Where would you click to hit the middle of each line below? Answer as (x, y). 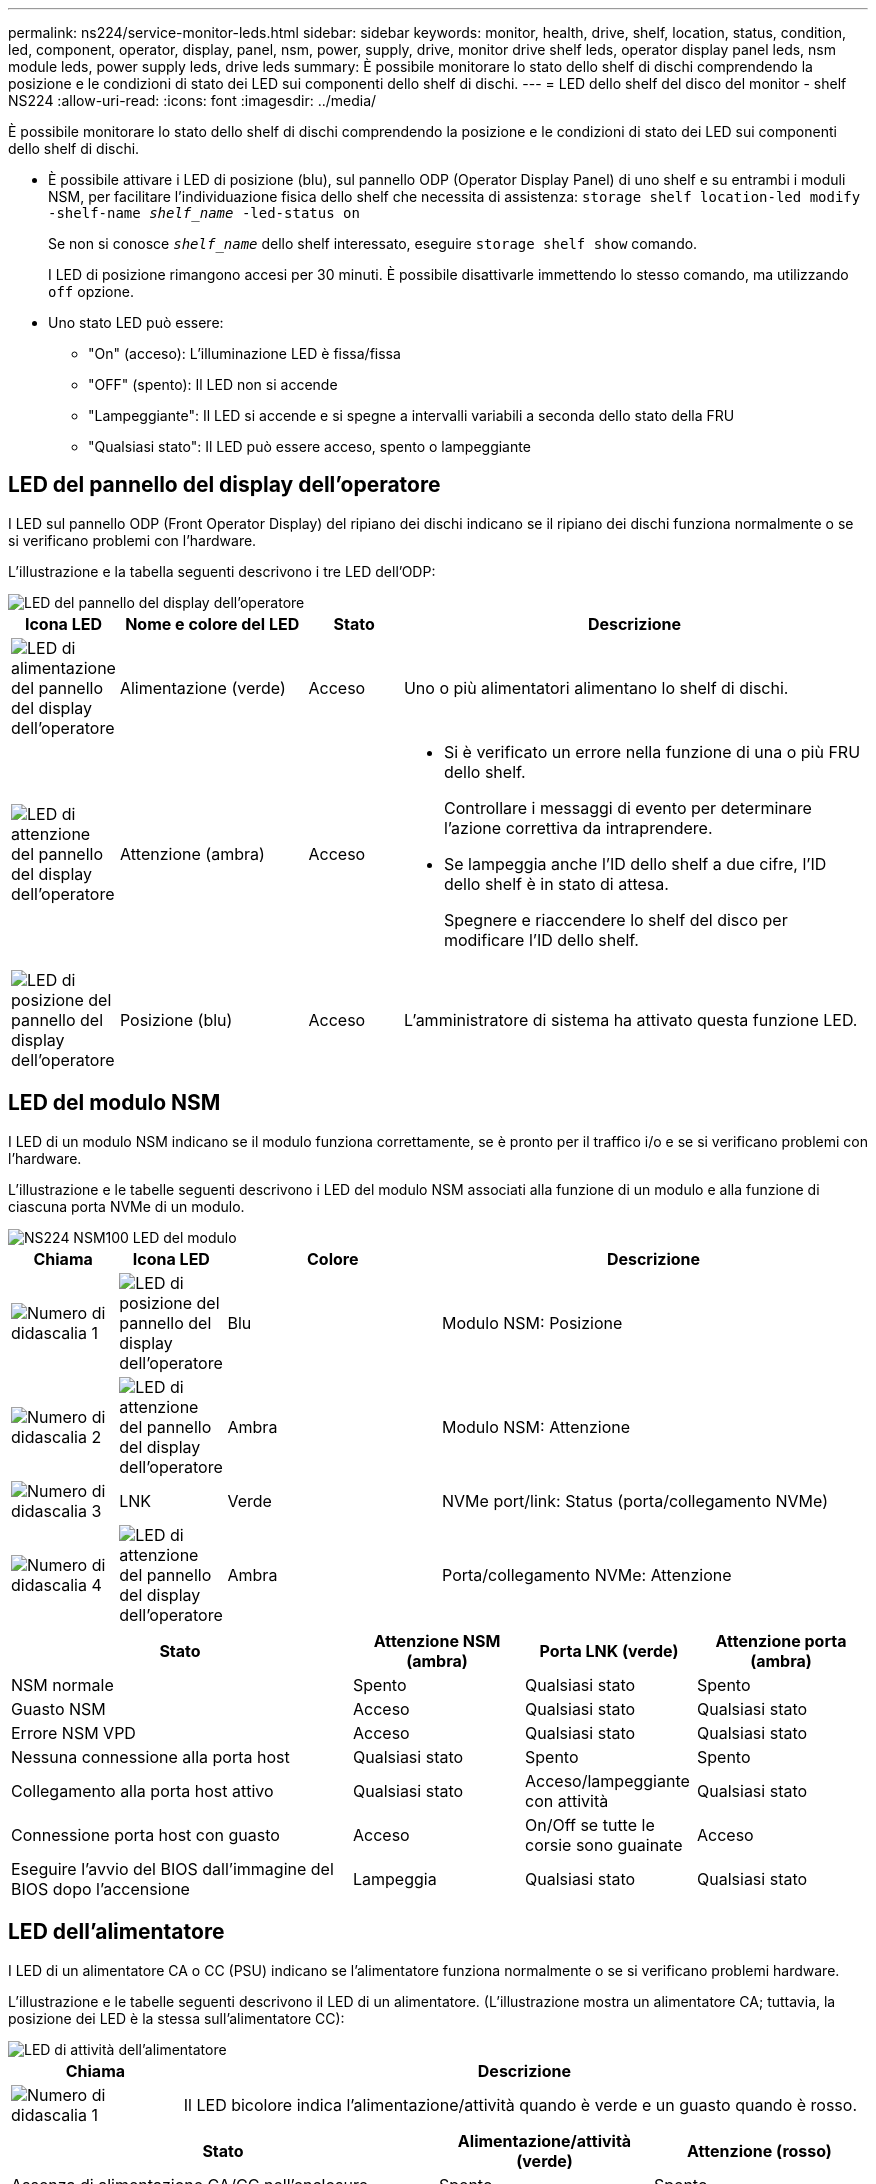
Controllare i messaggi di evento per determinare (627, 807)
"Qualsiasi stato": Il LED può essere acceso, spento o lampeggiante (309, 446)
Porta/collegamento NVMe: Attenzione (587, 1574)
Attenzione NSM (437, 1640)
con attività (567, 1800)
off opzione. (91, 291)
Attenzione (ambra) (192, 853)
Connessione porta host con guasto (145, 1834)
